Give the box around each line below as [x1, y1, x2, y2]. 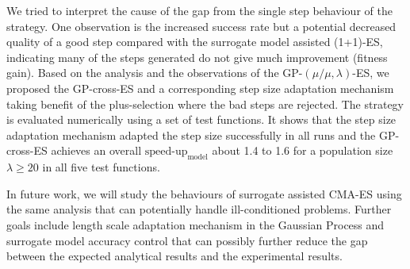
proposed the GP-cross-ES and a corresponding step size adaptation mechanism [6, 79, 394, 96]
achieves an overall [51, 142, 142, 159]
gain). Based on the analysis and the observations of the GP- [6, 64, 303, 81]
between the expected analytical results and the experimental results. [6, 248, 343, 264]
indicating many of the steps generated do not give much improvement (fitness [6, 48, 388, 65]
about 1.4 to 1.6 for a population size [212, 142, 393, 159]
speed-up [144, 146, 188, 158]
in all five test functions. [42, 159, 160, 175]
